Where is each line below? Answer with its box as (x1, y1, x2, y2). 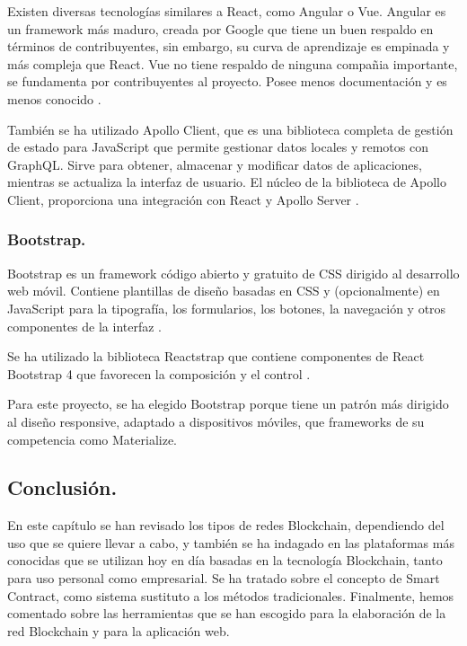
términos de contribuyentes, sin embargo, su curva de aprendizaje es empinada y (7, 37, 450, 56)
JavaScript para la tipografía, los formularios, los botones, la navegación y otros (7, 298, 446, 317)
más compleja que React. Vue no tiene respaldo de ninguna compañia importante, (7, 54, 458, 73)
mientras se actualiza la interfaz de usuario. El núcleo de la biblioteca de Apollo (7, 173, 446, 191)
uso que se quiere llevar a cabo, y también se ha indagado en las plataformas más (7, 533, 454, 552)
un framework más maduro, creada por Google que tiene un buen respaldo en (7, 19, 434, 38)
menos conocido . (7, 89, 101, 108)
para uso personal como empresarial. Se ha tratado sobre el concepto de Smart (7, 569, 440, 588)
